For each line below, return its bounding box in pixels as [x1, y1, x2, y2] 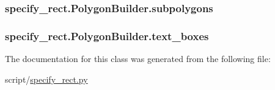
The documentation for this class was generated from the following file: [5, 52, 271, 65]
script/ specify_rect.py [5, 72, 88, 85]
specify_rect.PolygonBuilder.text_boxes [5, 28, 209, 43]
